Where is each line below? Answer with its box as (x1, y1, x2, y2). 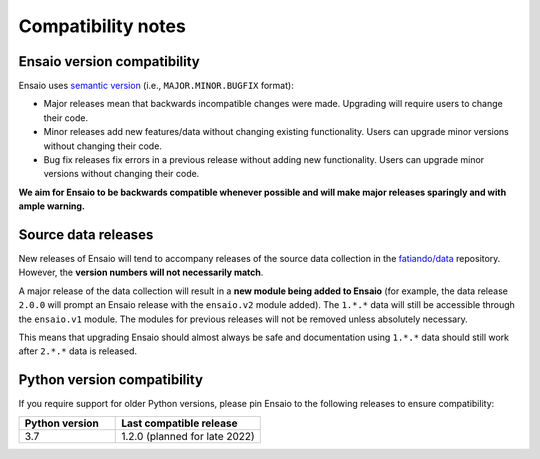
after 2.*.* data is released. (18, 345, 137, 357)
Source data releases (18, 226, 154, 243)
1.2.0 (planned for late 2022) (121, 429, 255, 443)
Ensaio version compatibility (18, 53, 200, 70)
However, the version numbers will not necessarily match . (18, 266, 264, 279)
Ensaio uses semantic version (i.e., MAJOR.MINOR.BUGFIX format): (18, 80, 294, 92)
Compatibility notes (18, 15, 187, 37)
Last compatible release (121, 416, 238, 430)
